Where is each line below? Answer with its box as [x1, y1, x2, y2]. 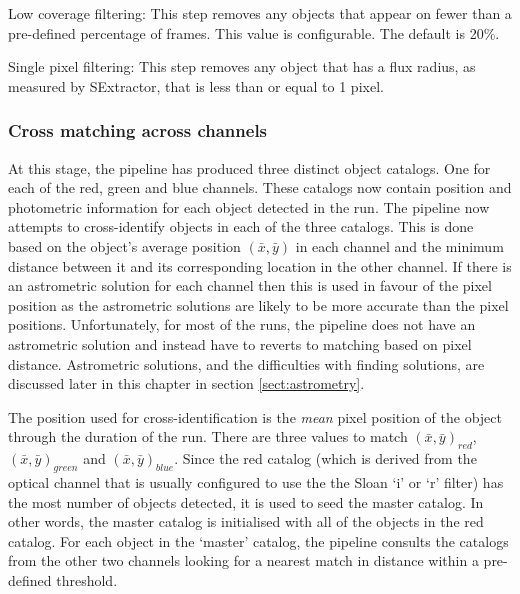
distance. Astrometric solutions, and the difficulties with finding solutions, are [8, 353, 485, 374]
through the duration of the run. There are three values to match [8, 426, 408, 447]
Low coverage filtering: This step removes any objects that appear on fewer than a [8, 3, 512, 23]
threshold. [56, 569, 118, 590]
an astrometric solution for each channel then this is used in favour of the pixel [8, 275, 492, 296]
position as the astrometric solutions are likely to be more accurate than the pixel [8, 294, 509, 315]
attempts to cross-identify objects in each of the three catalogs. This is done [8, 216, 474, 237]
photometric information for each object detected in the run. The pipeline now [8, 196, 490, 217]
